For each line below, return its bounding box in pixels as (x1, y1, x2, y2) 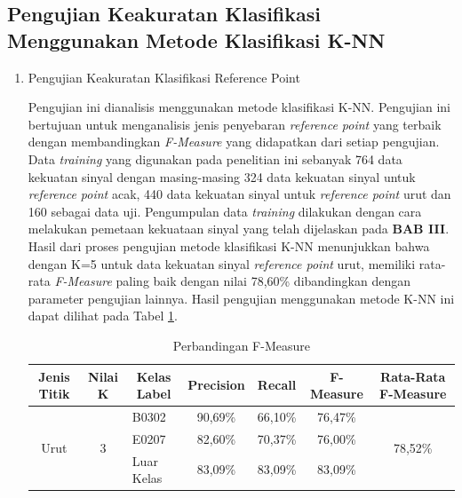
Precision (187, 375, 245, 394)
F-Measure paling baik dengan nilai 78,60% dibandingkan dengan (54, 272, 410, 290)
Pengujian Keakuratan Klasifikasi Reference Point (28, 67, 300, 86)
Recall (257, 375, 297, 394)
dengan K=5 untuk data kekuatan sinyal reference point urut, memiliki (28, 254, 416, 273)
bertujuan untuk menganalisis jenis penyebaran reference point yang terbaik (28, 115, 442, 133)
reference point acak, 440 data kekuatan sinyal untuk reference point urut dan (28, 185, 451, 203)
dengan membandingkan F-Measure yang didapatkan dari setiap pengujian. (28, 132, 440, 151)
